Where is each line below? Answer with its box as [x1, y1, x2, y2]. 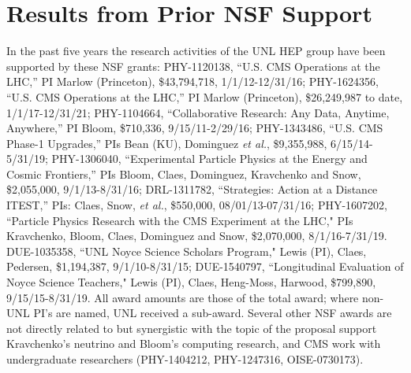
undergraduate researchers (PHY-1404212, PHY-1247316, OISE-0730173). [6, 351, 364, 367]
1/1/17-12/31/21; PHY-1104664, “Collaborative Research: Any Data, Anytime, [6, 104, 390, 120]
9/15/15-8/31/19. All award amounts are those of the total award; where [6, 289, 359, 305]
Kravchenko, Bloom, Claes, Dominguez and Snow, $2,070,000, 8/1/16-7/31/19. [6, 227, 387, 244]
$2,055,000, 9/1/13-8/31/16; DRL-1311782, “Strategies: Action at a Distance [6, 181, 378, 198]
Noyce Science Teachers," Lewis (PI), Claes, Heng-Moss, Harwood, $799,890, [6, 274, 376, 290]
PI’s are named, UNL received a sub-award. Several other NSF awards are [33, 305, 392, 321]
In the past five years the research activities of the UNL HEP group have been [6, 42, 386, 59]
